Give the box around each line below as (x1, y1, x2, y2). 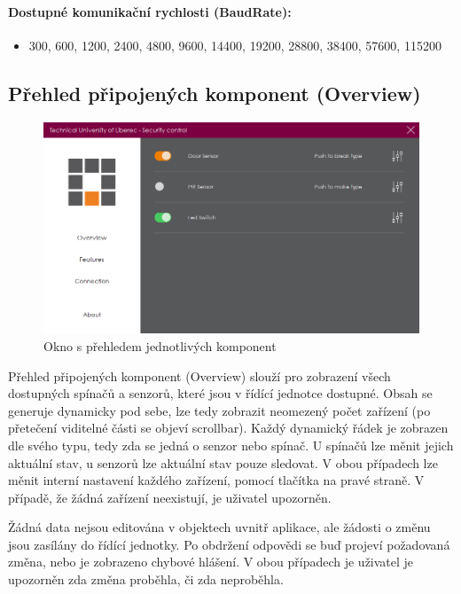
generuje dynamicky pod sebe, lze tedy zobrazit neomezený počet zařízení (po (8, 401, 431, 419)
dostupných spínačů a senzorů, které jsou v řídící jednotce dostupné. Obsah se (8, 384, 433, 403)
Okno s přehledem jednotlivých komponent (43, 336, 277, 355)
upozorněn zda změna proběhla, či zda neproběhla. (8, 570, 284, 589)
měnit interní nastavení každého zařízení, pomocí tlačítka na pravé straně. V (8, 471, 425, 489)
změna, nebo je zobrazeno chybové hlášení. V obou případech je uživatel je (8, 552, 414, 571)
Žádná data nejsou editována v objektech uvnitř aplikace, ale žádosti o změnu (8, 518, 431, 536)
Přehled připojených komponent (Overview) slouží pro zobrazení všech (8, 366, 391, 385)
